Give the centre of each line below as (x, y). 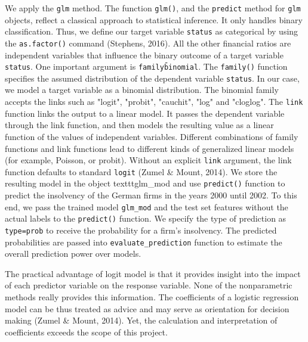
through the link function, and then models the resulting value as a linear (139, 125)
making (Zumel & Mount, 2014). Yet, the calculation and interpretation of (141, 320)
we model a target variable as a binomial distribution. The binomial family (142, 90)
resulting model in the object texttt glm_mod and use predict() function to (145, 183)
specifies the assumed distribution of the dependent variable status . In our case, (152, 78)
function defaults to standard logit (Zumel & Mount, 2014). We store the (141, 171)
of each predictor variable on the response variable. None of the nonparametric (149, 285)
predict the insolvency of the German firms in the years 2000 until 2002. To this (151, 195)
